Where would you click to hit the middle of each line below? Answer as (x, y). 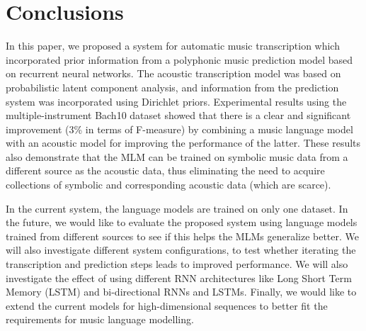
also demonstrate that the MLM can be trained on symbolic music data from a (177, 156)
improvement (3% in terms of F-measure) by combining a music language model (179, 129)
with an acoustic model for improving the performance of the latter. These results (183, 143)
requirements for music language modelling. (100, 319)
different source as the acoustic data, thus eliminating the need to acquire (165, 170)
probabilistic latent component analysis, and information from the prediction (172, 87)
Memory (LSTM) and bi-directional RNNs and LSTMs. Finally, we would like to (181, 292)
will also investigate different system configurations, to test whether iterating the (181, 250)
